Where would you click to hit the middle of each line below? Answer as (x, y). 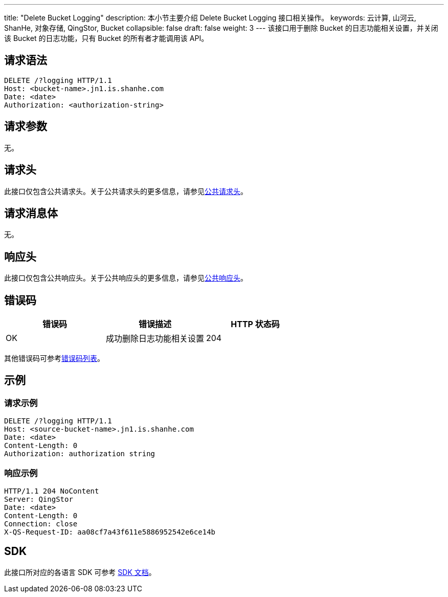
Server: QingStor (39, 499)
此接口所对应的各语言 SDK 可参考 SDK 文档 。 (80, 572)
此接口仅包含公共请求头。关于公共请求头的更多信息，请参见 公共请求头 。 (126, 191)
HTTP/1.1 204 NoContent (52, 491)
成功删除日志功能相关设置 (155, 339)
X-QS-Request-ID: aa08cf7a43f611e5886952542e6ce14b (110, 532)
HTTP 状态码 (255, 324)
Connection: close (41, 524)
